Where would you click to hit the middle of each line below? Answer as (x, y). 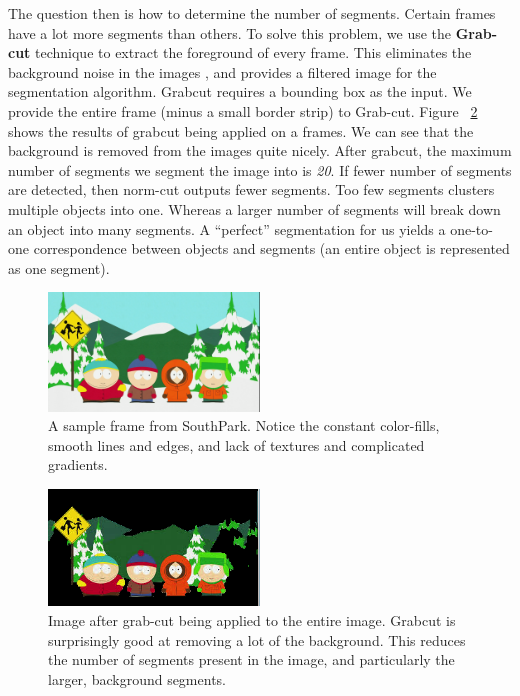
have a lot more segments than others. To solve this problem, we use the (230, 32)
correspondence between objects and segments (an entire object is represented (271, 248)
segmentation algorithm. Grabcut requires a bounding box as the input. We (240, 91)
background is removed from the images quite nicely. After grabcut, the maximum (260, 150)
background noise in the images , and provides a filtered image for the (222, 71)
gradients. (78, 464)
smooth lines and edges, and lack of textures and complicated (236, 444)
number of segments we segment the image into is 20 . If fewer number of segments (260, 169)
